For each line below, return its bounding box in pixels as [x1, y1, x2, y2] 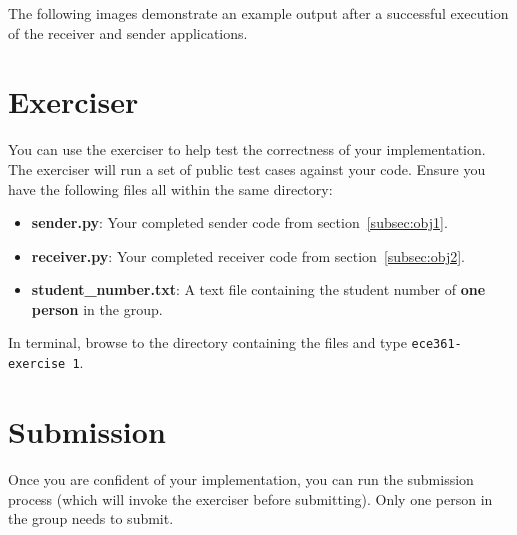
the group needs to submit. [8, 508, 174, 529]
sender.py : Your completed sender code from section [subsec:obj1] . [31, 212, 448, 233]
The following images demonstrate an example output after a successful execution [8, 3, 509, 23]
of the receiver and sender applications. [8, 22, 248, 43]
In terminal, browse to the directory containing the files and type [8, 332, 407, 353]
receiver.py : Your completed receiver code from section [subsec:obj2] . [31, 245, 465, 266]
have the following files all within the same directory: [8, 178, 333, 199]
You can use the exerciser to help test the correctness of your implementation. [8, 139, 486, 160]
